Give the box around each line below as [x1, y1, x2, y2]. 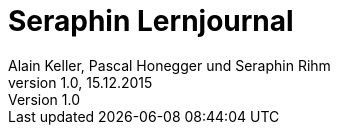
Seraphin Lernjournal [8, 4, 294, 38]
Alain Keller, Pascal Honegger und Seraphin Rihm [8, 56, 331, 74]
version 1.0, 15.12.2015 [8, 73, 153, 91]
